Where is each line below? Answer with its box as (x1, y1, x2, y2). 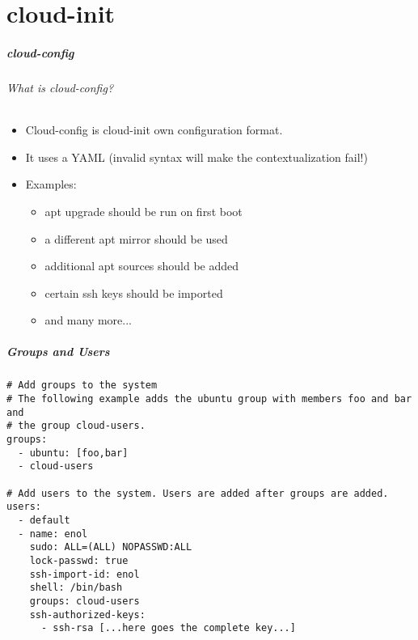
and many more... (44, 312, 132, 328)
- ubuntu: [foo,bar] (18, 447, 129, 459)
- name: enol (18, 528, 88, 540)
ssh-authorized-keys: (29, 608, 146, 621)
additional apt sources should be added (44, 257, 239, 274)
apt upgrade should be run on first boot (44, 202, 243, 219)
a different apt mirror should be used (44, 230, 228, 247)
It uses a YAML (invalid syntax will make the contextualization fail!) (25, 148, 368, 165)
